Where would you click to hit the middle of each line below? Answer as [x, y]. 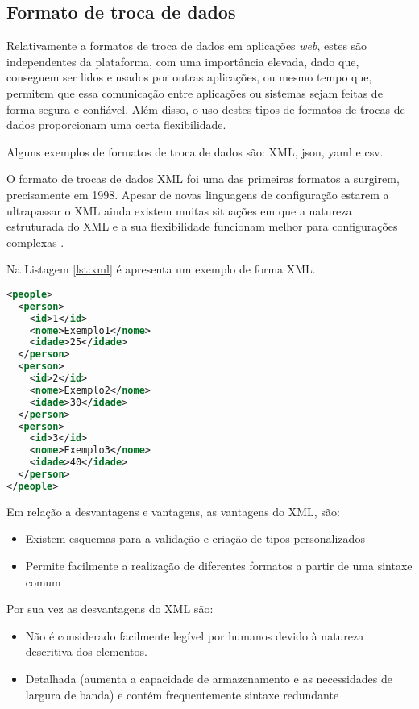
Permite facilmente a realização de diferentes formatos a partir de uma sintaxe [219, 565]
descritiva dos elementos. [86, 651]
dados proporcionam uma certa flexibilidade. [116, 125]
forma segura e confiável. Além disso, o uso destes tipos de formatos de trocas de [206, 108]
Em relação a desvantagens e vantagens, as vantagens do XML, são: [173, 511]
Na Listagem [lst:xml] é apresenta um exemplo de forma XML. [161, 269]
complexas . [35, 242]
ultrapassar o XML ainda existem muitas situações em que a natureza [179, 210]
